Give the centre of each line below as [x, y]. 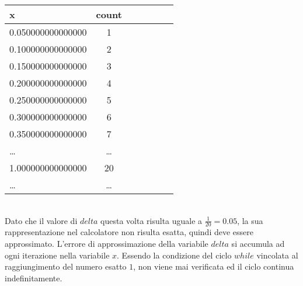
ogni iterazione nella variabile [57, 255]
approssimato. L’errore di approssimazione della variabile [107, 244]
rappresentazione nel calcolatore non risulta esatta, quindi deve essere [129, 232]
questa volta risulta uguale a [151, 220]
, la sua [250, 220]
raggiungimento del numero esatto [66, 266]
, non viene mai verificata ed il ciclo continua [214, 266]
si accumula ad [258, 244]
